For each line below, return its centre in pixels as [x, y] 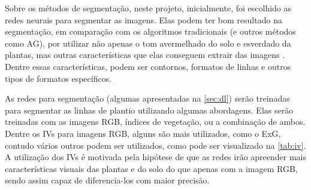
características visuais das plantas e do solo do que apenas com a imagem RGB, [151, 168]
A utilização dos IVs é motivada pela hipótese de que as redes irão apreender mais [156, 157]
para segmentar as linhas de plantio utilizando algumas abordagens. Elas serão [149, 110]
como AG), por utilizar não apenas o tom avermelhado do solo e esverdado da [148, 43]
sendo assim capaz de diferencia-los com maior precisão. [107, 180]
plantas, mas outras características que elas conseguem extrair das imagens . [145, 55]
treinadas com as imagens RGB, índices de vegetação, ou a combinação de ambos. [155, 122]
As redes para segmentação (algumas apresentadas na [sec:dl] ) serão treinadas [147, 98]
